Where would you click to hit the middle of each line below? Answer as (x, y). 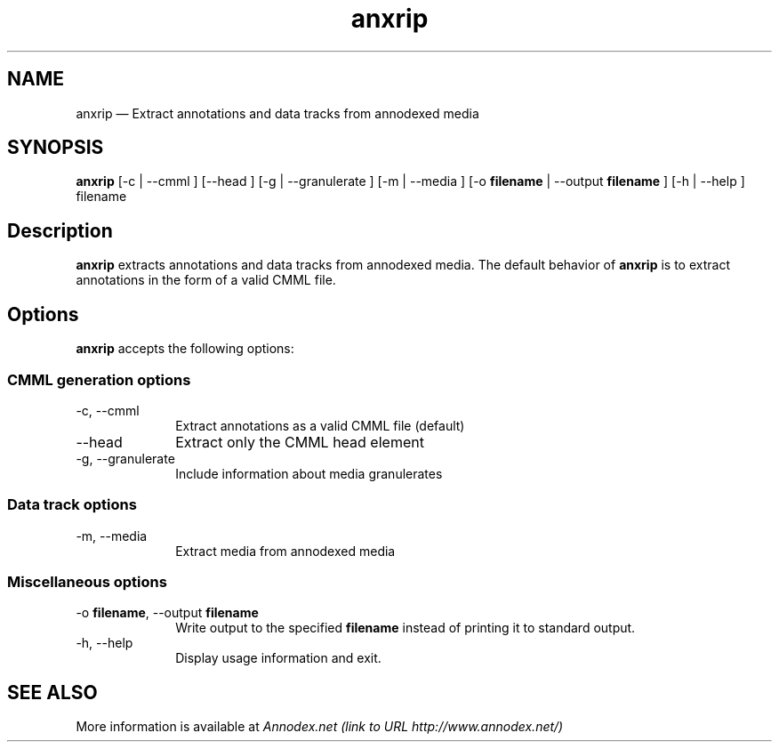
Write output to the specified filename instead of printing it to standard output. (406, 628)
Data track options (72, 505)
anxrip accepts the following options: (185, 349)
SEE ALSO (52, 692)
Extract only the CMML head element (300, 442)
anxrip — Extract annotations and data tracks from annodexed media (277, 113)
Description (60, 230)
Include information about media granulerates (309, 473)
